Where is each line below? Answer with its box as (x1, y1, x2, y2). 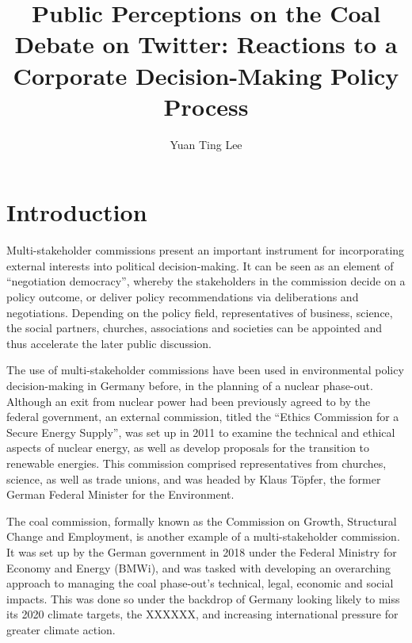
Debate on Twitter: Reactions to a (14, 28, 398, 60)
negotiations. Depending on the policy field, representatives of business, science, (6, 304, 393, 320)
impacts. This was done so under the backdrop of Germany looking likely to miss (6, 590, 400, 607)
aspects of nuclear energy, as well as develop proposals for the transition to (6, 439, 370, 456)
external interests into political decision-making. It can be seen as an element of (6, 257, 394, 274)
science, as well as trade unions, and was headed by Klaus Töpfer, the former (6, 470, 381, 487)
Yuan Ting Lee (170, 136, 242, 152)
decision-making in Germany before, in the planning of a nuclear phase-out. (6, 377, 373, 393)
